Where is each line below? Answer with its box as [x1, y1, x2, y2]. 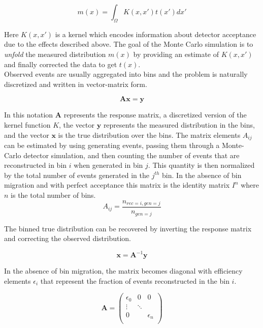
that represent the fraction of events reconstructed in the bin [40, 275, 229, 286]
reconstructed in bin [4, 160, 67, 170]
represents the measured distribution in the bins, [103, 119, 255, 130]
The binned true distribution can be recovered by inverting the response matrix [4, 223, 252, 233]
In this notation [4, 109, 53, 120]
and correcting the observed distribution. [4, 233, 131, 244]
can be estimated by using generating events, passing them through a [4, 140, 220, 150]
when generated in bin [74, 160, 143, 170]
